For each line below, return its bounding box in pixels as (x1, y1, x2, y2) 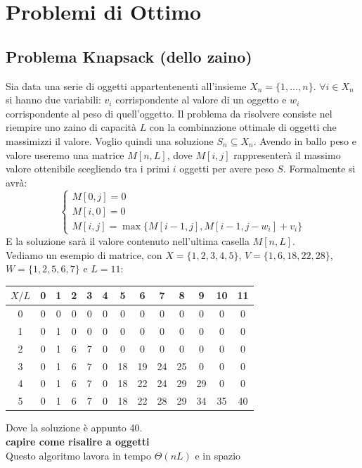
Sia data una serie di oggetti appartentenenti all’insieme (6, 78, 247, 93)
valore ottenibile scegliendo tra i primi (6, 161, 170, 176)
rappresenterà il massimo (233, 147, 341, 162)
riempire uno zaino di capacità (6, 120, 136, 134)
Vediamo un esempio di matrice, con (6, 247, 162, 262)
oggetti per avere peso (179, 161, 274, 176)
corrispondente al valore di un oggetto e (115, 92, 287, 107)
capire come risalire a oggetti (6, 434, 150, 448)
